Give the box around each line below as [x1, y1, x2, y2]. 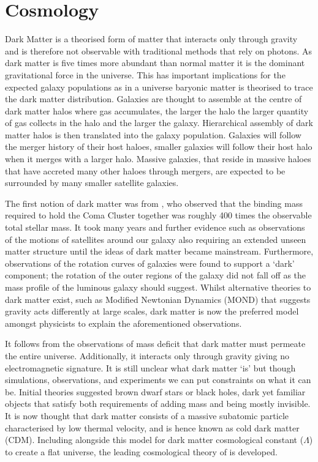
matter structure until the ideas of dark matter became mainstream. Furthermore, [5, 245, 314, 258]
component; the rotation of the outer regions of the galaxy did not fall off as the [5, 269, 306, 281]
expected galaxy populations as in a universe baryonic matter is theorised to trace [5, 80, 313, 93]
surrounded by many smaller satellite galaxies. [5, 176, 179, 189]
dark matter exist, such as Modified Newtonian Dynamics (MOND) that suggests [5, 292, 311, 305]
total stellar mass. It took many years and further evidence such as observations [5, 221, 305, 234]
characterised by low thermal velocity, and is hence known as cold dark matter [5, 421, 300, 434]
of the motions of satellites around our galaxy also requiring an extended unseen [5, 233, 306, 245]
